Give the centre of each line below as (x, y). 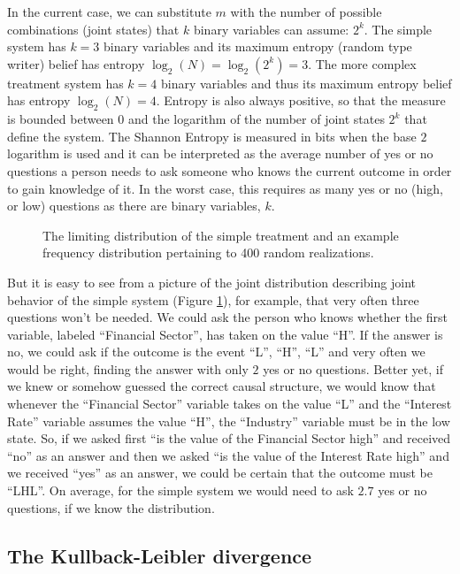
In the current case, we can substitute (109, 11)
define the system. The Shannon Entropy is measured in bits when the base (212, 136)
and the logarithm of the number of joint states (256, 119)
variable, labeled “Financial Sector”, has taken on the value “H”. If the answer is (225, 334)
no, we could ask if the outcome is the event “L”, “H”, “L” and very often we (216, 352)
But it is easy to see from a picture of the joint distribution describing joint (211, 282)
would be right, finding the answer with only (128, 368)
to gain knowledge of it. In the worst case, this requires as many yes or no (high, (225, 188)
